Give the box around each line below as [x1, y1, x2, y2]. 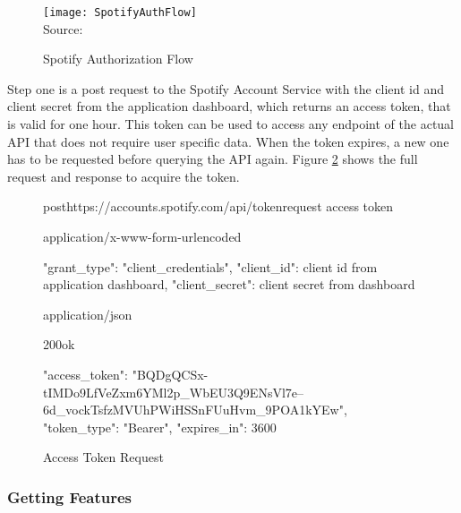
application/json [43, 304, 132, 323]
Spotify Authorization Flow [43, 49, 193, 68]
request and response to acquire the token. [7, 167, 240, 185]
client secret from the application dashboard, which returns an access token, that [7, 97, 451, 115]
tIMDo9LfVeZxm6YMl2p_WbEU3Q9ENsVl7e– [43, 382, 304, 401]
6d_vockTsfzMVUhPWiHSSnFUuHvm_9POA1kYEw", [43, 400, 347, 419]
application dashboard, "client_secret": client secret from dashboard [43, 275, 415, 294]
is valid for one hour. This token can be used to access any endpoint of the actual [7, 115, 454, 133]
